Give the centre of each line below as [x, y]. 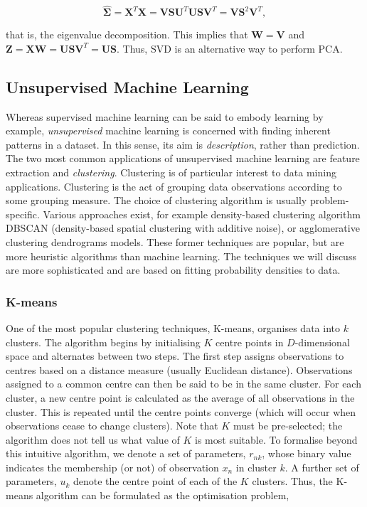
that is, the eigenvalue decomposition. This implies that [127, 34]
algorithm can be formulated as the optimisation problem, [163, 495]
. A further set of [322, 467]
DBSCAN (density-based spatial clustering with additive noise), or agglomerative [183, 228]
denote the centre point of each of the [155, 481]
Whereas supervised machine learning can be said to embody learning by [165, 116]
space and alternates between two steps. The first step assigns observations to [175, 356]
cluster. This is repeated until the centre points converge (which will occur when [181, 411]
